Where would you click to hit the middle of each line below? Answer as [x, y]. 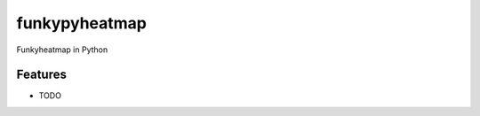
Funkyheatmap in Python [62, 50]
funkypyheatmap [81, 23]
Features [41, 75]
